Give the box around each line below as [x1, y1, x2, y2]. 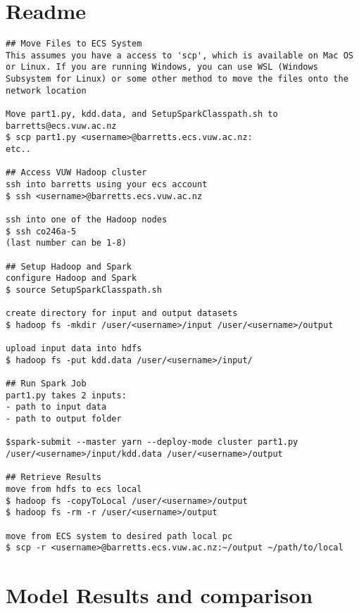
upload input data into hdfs [6, 343, 142, 354]
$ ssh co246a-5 [6, 226, 77, 236]
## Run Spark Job [6, 379, 87, 389]
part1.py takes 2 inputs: [6, 390, 127, 400]
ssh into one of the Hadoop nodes [6, 214, 168, 225]
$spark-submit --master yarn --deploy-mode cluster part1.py [6, 437, 298, 448]
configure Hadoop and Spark [6, 273, 137, 284]
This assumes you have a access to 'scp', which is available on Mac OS [6, 50, 353, 61]
